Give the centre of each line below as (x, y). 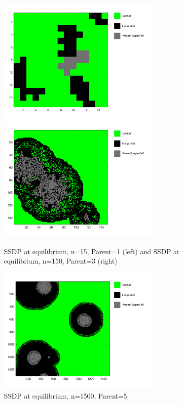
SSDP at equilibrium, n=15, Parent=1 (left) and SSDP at (92, 251)
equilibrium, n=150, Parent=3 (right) (61, 261)
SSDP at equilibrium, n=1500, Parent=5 (66, 395)
